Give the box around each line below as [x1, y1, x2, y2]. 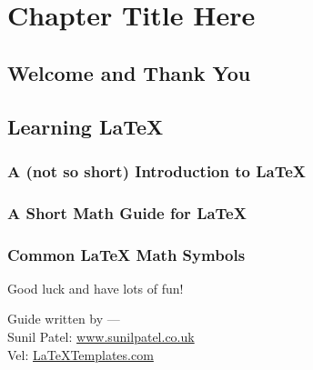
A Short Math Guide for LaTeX [7, 201, 247, 224]
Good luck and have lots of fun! [7, 278, 184, 297]
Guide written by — [7, 309, 120, 328]
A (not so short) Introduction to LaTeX [7, 159, 307, 182]
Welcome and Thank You [7, 58, 251, 86]
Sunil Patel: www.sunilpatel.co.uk [7, 327, 195, 346]
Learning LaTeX [7, 112, 164, 140]
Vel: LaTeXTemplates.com [7, 345, 154, 364]
